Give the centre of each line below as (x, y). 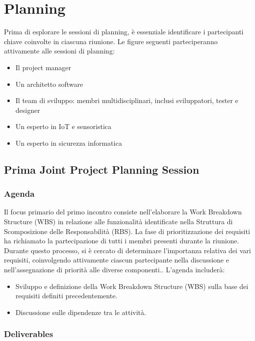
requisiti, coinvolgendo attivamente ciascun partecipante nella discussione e (116, 260)
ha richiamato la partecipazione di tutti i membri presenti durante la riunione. (122, 241)
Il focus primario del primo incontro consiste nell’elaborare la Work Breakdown (123, 212)
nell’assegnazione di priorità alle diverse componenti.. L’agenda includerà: (115, 270)
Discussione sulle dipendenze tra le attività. (81, 312)
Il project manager (43, 67)
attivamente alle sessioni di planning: (59, 51)
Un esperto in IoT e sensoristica (63, 126)
